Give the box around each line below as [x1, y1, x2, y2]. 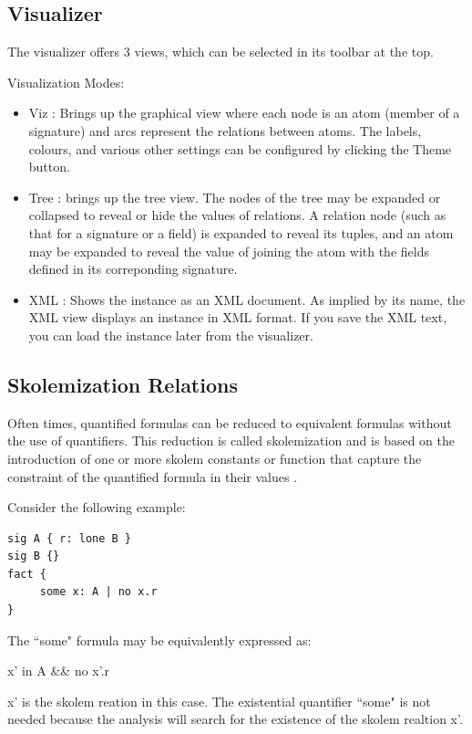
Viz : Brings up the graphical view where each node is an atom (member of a [28, 103, 460, 122]
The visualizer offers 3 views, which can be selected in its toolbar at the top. [7, 42, 434, 61]
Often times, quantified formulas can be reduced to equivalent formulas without [7, 413, 452, 432]
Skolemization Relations [7, 370, 238, 398]
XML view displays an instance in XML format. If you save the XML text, [28, 308, 447, 327]
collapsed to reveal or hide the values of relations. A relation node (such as [28, 205, 446, 225]
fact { [7, 567, 46, 581]
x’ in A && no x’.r [7, 661, 110, 680]
